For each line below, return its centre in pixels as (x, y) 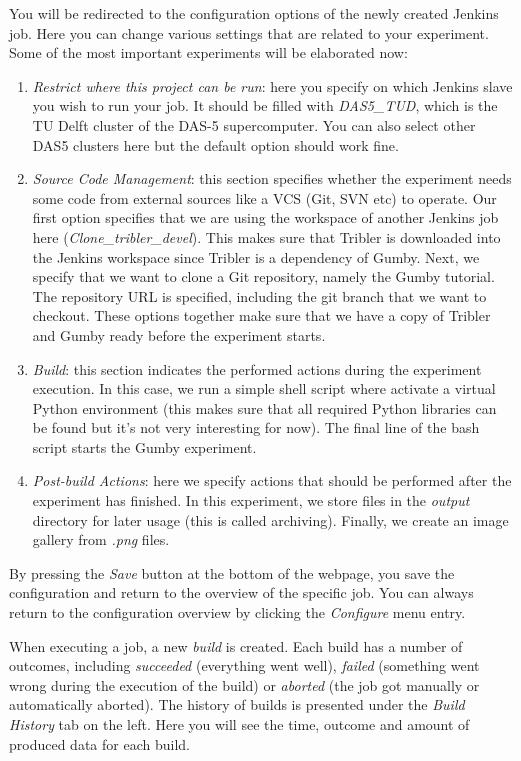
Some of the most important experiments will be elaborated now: (208, 52)
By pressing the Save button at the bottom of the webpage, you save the (232, 572)
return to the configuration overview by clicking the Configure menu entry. (237, 612)
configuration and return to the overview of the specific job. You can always (241, 592)
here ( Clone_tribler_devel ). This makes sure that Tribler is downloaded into (266, 236)
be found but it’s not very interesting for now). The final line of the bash (256, 427)
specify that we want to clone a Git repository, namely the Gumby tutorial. (263, 276)
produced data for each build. (99, 743)
